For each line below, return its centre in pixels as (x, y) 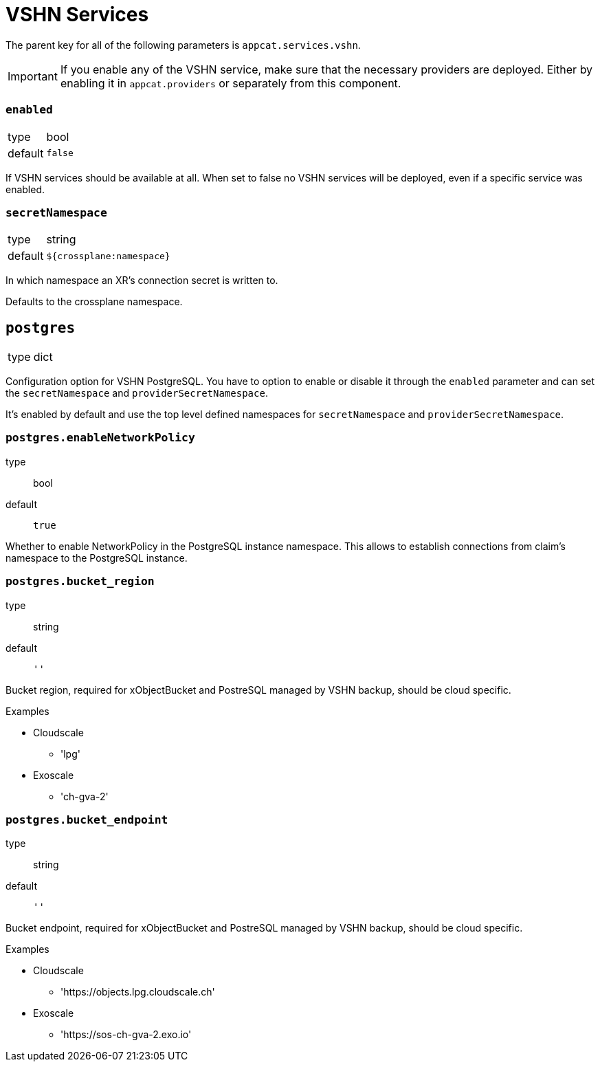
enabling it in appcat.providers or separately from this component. (231, 83)
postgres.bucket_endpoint (87, 819)
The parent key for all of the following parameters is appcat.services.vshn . (183, 45)
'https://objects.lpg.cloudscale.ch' (138, 992)
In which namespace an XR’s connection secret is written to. (142, 280)
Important (33, 76)
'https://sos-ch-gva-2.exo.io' (126, 1035)
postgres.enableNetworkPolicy (100, 438)
